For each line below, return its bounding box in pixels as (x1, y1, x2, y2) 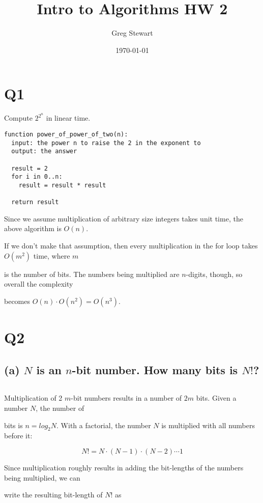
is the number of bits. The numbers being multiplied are (4, 268, 180, 279)
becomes (4, 295, 31, 306)
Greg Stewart (111, 27, 153, 38)
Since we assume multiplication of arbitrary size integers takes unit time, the (4, 213, 243, 223)
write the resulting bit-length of (4, 489, 103, 500)
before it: (4, 430, 33, 441)
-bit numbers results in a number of (71, 393, 182, 403)
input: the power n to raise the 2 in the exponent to (11, 139, 201, 147)
